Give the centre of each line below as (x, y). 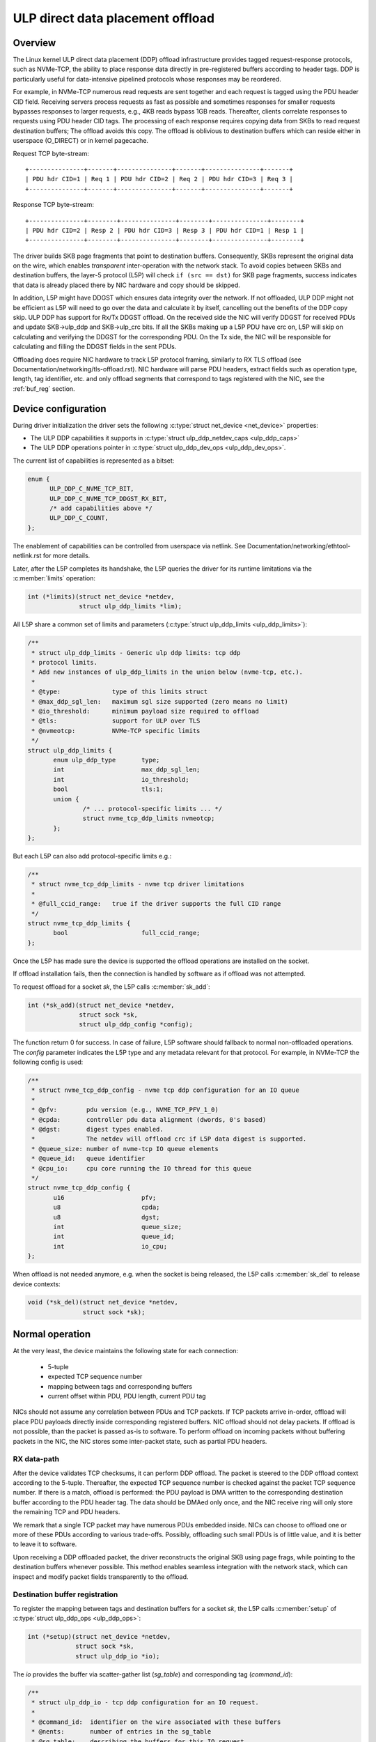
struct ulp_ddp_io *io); (118, 1656)
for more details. (66, 556)
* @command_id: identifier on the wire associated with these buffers (156, 1722)
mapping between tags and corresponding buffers (120, 1386)
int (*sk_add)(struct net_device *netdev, (101, 1005)
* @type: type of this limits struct (120, 692)
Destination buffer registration (65, 1594)
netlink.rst (27, 556)
